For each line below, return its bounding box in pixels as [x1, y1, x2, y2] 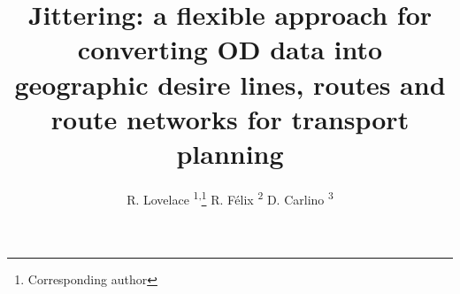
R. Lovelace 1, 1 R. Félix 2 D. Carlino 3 [126, 187, 333, 208]
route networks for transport [50, 100, 410, 136]
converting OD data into [77, 31, 383, 67]
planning [176, 135, 284, 171]
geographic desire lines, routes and [14, 66, 446, 102]
